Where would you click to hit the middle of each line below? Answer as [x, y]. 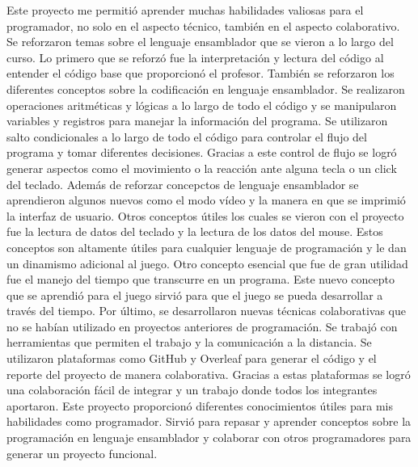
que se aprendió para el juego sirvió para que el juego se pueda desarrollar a [195, 295]
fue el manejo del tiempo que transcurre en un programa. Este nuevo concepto [201, 279]
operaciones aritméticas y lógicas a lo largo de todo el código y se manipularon [202, 105]
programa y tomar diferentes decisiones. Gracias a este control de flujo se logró [202, 152]
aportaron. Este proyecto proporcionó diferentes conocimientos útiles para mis [200, 405]
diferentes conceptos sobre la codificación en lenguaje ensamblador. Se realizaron [206, 88]
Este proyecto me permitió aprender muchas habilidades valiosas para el [185, 10]
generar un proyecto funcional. [82, 453]
